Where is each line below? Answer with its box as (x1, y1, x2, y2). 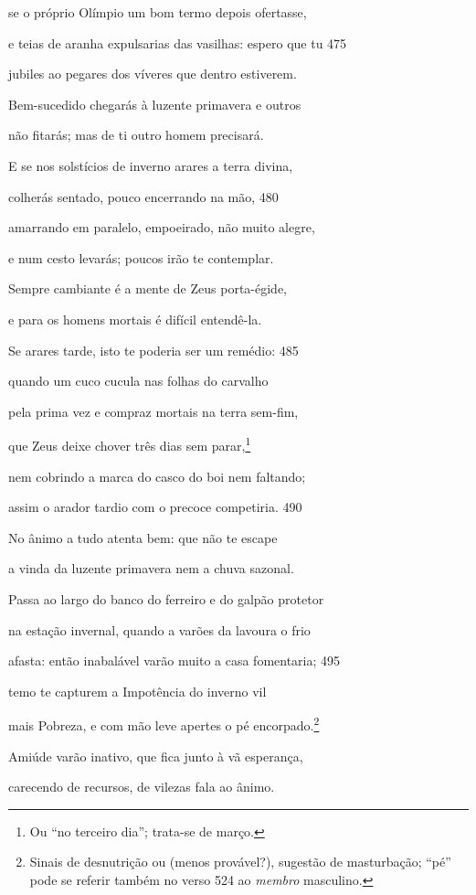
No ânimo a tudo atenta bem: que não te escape (8, 527, 278, 547)
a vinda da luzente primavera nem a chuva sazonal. (8, 559, 294, 578)
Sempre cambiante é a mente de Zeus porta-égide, (8, 279, 287, 298)
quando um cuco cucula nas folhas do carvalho (8, 371, 269, 390)
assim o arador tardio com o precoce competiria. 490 (8, 497, 302, 517)
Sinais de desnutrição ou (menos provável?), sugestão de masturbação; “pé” (29, 852, 451, 871)
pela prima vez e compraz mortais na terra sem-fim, (8, 401, 299, 421)
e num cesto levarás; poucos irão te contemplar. (8, 248, 274, 267)
